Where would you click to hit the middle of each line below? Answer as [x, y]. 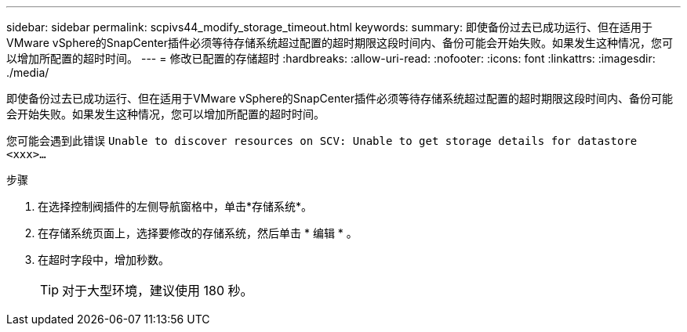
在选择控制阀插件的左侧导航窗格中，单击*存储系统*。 [175, 206]
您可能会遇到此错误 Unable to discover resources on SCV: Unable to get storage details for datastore [322, 141]
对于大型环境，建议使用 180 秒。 [158, 290]
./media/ [28, 72]
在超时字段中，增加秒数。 [104, 260]
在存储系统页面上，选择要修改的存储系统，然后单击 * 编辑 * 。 [198, 233]
